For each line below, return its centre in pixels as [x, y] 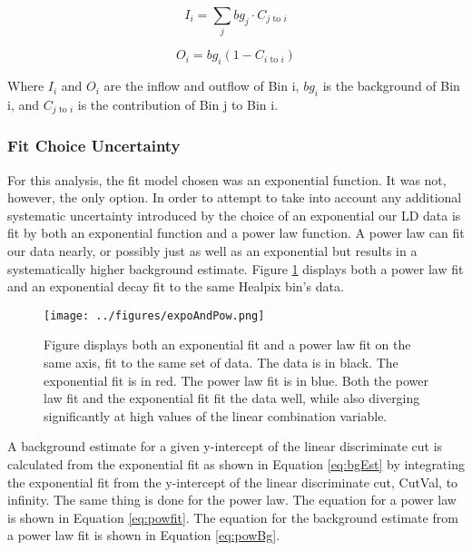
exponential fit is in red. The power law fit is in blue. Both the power [236, 380]
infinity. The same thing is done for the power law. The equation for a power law [232, 500]
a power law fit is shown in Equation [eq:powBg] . [144, 535]
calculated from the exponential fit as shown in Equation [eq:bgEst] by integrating [236, 463]
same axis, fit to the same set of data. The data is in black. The [221, 362]
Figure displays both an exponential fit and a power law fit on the [227, 344]
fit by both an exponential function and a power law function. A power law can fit [236, 233]
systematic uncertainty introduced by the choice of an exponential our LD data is [234, 215]
